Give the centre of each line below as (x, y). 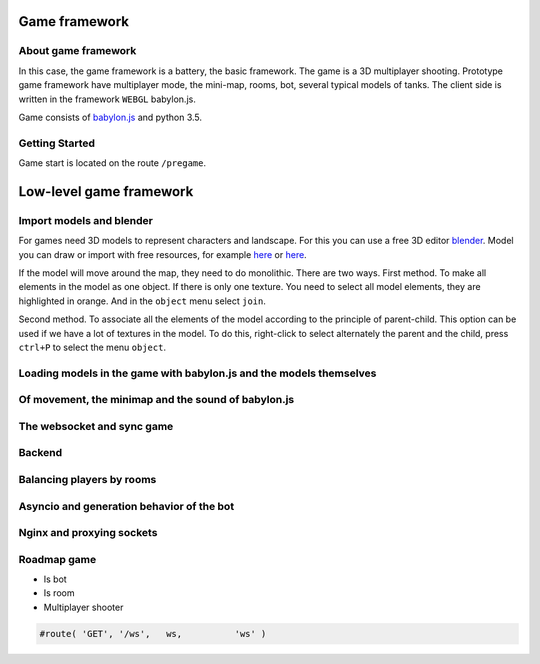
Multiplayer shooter (83, 607)
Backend (40, 453)
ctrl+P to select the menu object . (92, 347)
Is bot (55, 579)
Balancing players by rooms (87, 479)
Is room (59, 593)
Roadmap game (57, 559)
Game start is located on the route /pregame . (112, 163)
